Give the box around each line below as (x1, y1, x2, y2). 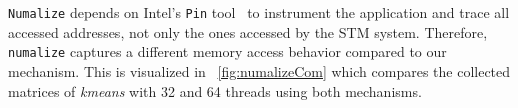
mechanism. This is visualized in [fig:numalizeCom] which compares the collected (8, 60, 511, 81)
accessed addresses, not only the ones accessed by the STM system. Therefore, (8, 21, 488, 42)
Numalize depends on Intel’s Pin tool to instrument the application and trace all (8, 2, 510, 22)
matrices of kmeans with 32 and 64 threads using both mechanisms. (8, 80, 422, 101)
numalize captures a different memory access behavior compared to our (8, 41, 447, 62)
